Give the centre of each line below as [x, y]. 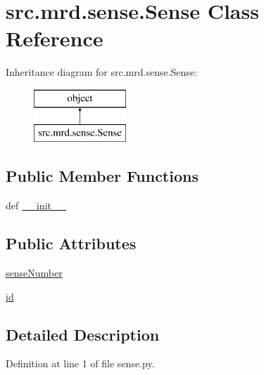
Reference [55, 38]
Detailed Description [83, 334]
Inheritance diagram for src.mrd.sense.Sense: [101, 72]
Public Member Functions [102, 176]
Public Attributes [71, 243]
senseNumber [34, 273]
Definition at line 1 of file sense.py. [80, 363]
